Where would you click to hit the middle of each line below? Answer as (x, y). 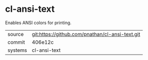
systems (17, 50)
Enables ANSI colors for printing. (38, 23)
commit (16, 42)
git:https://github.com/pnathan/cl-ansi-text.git (86, 34)
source (16, 34)
